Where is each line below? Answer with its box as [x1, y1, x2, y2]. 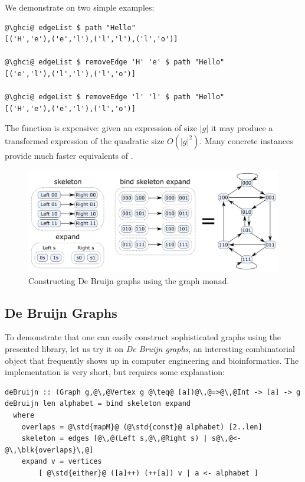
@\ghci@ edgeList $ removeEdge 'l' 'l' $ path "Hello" [5, 93, 225, 102]
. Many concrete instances [199, 134, 293, 146]
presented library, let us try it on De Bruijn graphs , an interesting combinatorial [5, 343, 295, 354]
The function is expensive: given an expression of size [5, 122, 197, 134]
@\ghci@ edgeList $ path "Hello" [5, 23, 136, 32]
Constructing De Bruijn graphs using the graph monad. [28, 274, 229, 286]
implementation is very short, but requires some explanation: [5, 366, 225, 378]
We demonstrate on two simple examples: [5, 1, 155, 13]
